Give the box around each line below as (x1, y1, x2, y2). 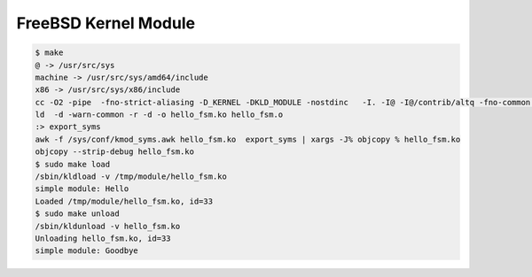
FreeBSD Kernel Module (16, 13, 195, 33)
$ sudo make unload (35, 209, 120, 219)
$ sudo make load (35, 159, 111, 169)
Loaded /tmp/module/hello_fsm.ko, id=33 (35, 196, 213, 206)
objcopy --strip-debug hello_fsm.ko (35, 147, 195, 157)
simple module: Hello (35, 184, 129, 194)
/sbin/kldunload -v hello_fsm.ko (35, 221, 181, 231)
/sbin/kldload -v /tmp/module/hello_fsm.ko (35, 172, 228, 181)
